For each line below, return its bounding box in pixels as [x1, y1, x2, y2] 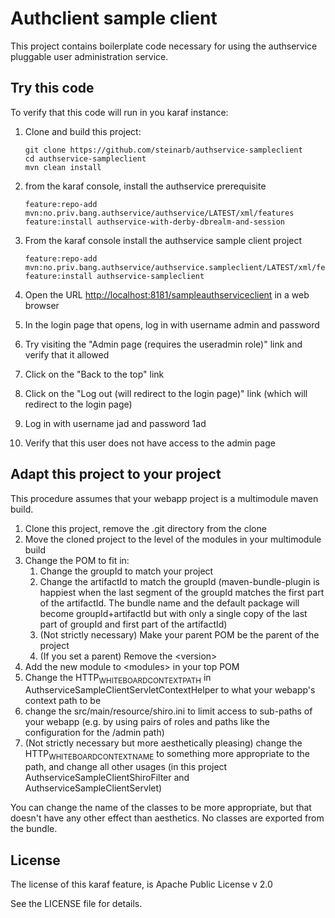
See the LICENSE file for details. [10, 897, 143, 909]
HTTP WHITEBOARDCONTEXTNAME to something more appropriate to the [24, 748, 311, 762]
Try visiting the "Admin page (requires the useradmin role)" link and [24, 338, 303, 350]
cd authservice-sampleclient [24, 153, 147, 164]
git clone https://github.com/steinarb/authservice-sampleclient [24, 145, 303, 155]
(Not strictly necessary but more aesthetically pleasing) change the [24, 737, 303, 749]
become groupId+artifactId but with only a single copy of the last [39, 607, 308, 619]
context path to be [24, 695, 102, 707]
